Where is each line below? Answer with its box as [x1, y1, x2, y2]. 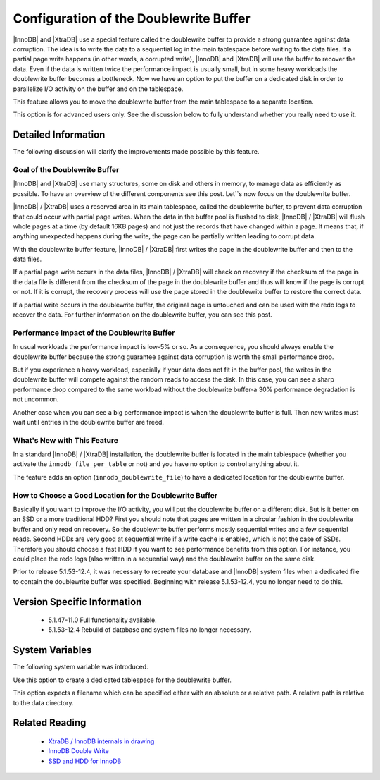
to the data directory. [13, 698, 74, 707]
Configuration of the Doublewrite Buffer [13, 11, 251, 26]
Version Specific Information [13, 596, 142, 608]
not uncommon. [13, 395, 59, 403]
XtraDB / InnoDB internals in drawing [48, 737, 155, 745]
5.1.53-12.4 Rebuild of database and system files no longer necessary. [48, 626, 251, 634]
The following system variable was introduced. [13, 663, 148, 671]
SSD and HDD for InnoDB [48, 757, 122, 765]
